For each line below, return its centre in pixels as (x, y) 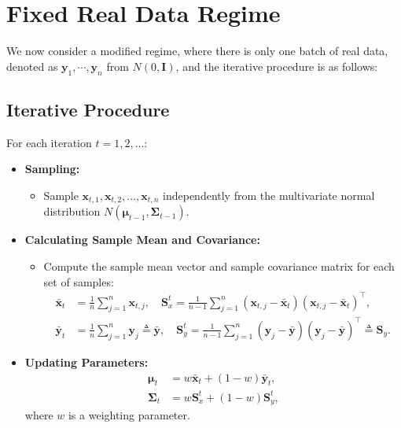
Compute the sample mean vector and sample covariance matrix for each (219, 266)
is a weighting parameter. (129, 415)
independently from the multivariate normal (269, 195)
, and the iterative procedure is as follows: (277, 66)
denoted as (32, 66)
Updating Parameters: (86, 362)
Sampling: (52, 169)
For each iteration (49, 142)
